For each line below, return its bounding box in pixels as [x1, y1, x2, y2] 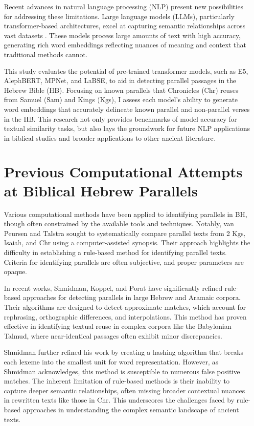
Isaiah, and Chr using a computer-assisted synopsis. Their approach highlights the [4, 237, 251, 248]
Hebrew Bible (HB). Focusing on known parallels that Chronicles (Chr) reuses [4, 85, 239, 95]
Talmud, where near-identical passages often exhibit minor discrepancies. [4, 330, 222, 341]
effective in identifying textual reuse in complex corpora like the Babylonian [4, 321, 231, 331]
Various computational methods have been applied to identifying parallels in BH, [4, 209, 247, 219]
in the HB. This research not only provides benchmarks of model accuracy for [4, 113, 237, 124]
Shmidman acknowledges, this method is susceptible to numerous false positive [4, 366, 240, 376]
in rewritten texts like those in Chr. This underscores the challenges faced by [4, 395, 234, 405]
